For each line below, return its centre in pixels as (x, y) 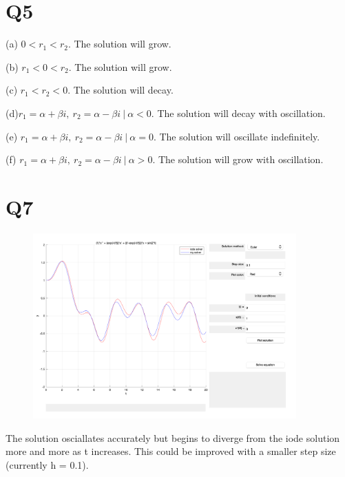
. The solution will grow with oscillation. (238, 159)
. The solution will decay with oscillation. (238, 113)
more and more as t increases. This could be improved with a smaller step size (171, 451)
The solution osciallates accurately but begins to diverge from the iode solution (173, 437)
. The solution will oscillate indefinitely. (237, 136)
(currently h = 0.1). (47, 465)
